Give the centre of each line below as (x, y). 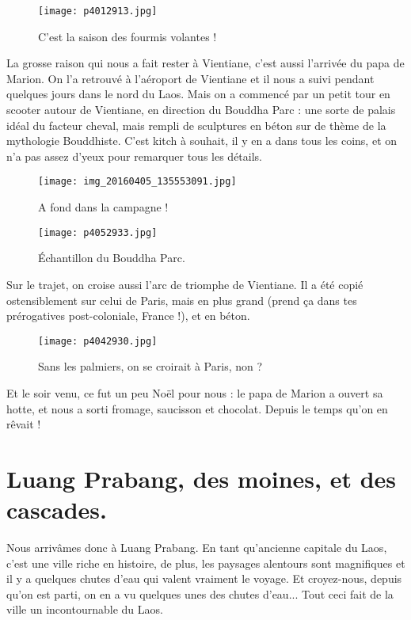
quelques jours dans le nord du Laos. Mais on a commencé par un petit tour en (198, 94)
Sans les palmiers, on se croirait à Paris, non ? (150, 366)
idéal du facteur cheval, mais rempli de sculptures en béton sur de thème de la (196, 125)
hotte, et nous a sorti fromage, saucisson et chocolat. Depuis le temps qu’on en (197, 408)
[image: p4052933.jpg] (98, 232)
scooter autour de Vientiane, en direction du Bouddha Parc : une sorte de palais (201, 110)
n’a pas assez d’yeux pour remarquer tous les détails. (134, 156)
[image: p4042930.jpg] (98, 341)
